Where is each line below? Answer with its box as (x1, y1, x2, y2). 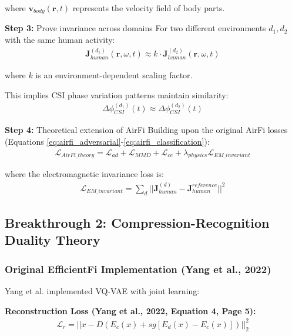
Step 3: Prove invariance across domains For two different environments (5, 22, 266, 34)
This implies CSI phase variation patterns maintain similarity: (5, 88, 229, 101)
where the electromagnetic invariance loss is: (5, 168, 164, 180)
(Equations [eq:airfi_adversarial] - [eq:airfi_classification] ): (5, 135, 210, 147)
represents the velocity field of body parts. (72, 2, 225, 14)
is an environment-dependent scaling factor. (35, 68, 193, 81)
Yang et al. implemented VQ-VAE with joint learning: (5, 285, 200, 297)
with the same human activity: (5, 34, 115, 46)
